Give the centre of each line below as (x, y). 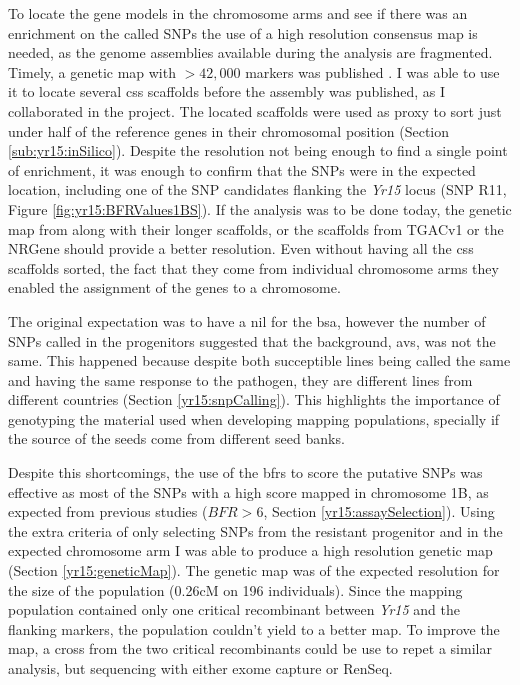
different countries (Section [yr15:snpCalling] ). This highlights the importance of (254, 399)
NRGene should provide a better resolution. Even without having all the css (241, 248)
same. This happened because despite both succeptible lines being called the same (259, 360)
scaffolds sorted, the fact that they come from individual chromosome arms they (253, 267)
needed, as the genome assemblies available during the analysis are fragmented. (250, 52)
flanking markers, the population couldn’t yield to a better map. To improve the (254, 628)
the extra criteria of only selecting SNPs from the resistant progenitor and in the (255, 530)
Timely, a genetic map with (92, 71)
